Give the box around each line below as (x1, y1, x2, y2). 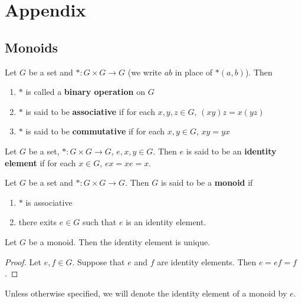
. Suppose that (72, 255, 125, 268)
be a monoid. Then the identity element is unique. (28, 235, 211, 248)
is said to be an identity (186, 144, 277, 157)
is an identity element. (126, 216, 206, 228)
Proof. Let (5, 255, 41, 268)
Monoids (5, 38, 58, 56)
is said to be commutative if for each (25, 125, 165, 137)
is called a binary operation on (25, 85, 145, 98)
